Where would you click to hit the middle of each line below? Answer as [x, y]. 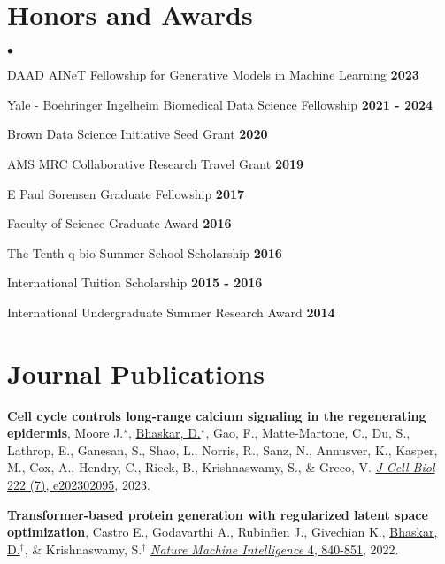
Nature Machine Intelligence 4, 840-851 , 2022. [274, 549]
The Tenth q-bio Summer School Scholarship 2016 [145, 252]
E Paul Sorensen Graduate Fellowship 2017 [126, 193]
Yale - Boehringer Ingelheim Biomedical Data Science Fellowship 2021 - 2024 [220, 104]
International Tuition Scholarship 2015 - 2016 [135, 282]
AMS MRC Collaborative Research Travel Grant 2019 [156, 163]
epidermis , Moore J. [65, 433]
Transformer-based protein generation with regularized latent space [218, 514]
